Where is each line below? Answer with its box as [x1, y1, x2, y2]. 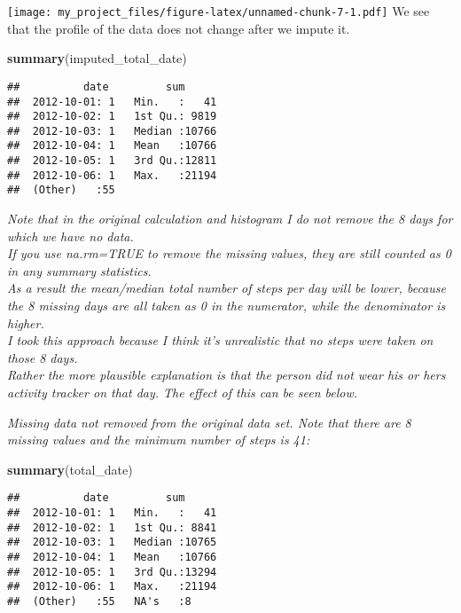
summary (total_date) [7, 460, 133, 478]
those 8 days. [7, 348, 78, 366]
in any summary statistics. [7, 261, 152, 279]
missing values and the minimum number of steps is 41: [7, 430, 310, 449]
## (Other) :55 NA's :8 [7, 595, 191, 608]
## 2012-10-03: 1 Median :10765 [7, 536, 217, 549]
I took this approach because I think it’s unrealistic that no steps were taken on [7, 331, 434, 350]
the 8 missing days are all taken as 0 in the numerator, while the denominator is [7, 296, 446, 315]
